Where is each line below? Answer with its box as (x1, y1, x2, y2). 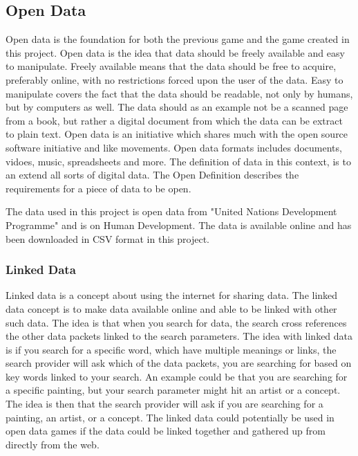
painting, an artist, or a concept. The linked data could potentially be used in (6, 410, 335, 424)
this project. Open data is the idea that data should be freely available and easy (6, 45, 345, 60)
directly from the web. (6, 437, 100, 451)
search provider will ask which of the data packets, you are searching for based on (6, 356, 352, 370)
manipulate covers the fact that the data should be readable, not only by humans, (6, 86, 353, 100)
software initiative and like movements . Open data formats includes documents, (6, 140, 342, 154)
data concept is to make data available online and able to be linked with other (6, 301, 337, 316)
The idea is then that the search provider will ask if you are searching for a (6, 396, 323, 411)
